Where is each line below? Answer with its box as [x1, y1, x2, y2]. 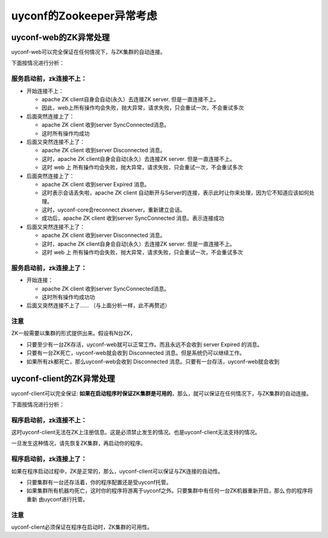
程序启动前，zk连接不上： [11, 416, 87, 424]
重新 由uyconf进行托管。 [26, 495, 88, 503]
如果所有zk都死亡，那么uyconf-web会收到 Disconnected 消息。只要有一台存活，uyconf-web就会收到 [26, 358, 279, 365]
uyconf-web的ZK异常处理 [11, 32, 110, 43]
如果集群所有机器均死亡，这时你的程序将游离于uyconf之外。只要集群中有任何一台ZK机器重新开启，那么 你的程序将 [26, 487, 313, 494]
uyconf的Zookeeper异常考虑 [11, 9, 157, 22]
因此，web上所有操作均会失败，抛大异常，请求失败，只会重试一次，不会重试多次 [41, 104, 244, 112]
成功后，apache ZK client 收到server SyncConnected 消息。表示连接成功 [41, 214, 225, 222]
